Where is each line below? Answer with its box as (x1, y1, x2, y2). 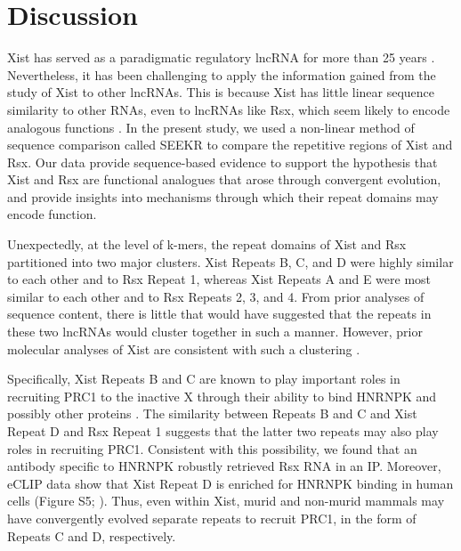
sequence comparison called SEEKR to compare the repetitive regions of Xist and (7, 135, 453, 154)
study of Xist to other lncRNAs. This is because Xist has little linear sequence (7, 83, 435, 101)
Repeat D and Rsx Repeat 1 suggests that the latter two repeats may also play (7, 422, 439, 440)
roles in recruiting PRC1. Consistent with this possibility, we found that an (7, 439, 417, 458)
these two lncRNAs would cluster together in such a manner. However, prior (7, 322, 423, 341)
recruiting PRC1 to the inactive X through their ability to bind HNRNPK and (7, 386, 437, 405)
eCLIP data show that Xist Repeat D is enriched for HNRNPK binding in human (7, 474, 454, 492)
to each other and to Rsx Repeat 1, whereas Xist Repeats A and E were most (7, 270, 432, 288)
